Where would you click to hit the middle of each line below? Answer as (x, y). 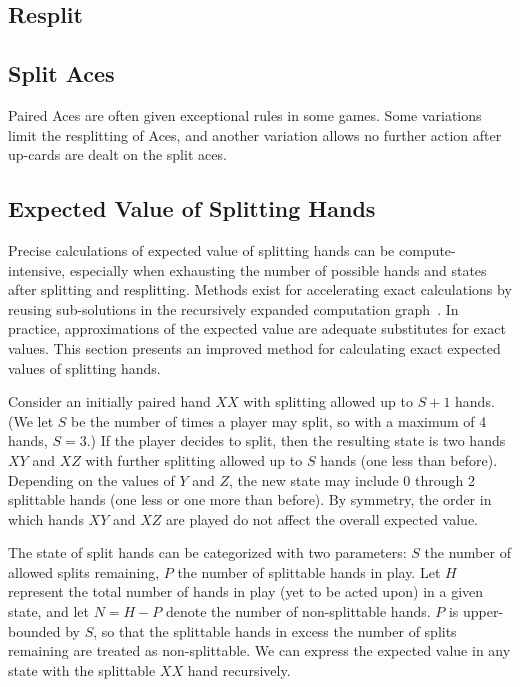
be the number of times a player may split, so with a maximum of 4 (279, 420)
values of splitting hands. (84, 367)
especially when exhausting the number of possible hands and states (278, 269)
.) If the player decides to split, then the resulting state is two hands (296, 440)
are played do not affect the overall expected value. (322, 518)
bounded (34, 630)
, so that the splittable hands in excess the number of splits (275, 630)
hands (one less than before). (409, 459)
